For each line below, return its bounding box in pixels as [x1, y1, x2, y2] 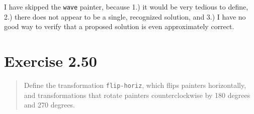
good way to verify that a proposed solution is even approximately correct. [4, 21, 234, 32]
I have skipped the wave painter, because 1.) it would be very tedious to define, [4, 2, 248, 12]
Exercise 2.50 [4, 51, 97, 71]
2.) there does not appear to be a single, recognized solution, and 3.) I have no [4, 11, 246, 22]
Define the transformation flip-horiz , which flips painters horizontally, [24, 79, 246, 90]
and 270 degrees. [24, 99, 75, 110]
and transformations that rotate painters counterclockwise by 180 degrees [24, 89, 250, 100]
